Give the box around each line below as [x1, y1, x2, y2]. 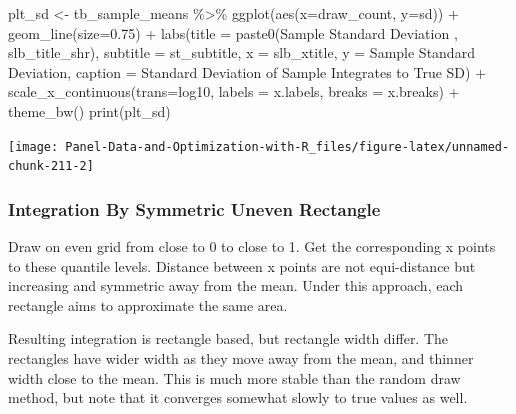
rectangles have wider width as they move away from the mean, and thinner [8, 348, 474, 369]
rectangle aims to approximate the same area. [8, 294, 288, 315]
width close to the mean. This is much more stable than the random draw [8, 367, 461, 388]
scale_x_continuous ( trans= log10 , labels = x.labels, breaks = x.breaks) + [8, 81, 460, 102]
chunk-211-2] [8, 159, 94, 174]
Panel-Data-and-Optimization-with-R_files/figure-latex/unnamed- [65, 139, 510, 154]
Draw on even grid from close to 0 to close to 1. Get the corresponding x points [8, 236, 496, 257]
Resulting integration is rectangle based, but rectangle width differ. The [8, 328, 449, 349]
